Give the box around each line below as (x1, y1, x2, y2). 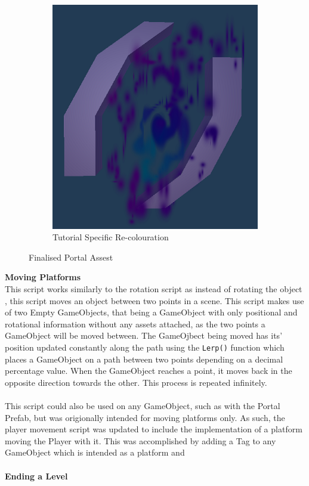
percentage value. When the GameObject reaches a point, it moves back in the (5, 364, 292, 377)
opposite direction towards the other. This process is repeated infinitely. (5, 376, 267, 388)
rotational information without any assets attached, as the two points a (5, 317, 265, 330)
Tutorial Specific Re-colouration (52, 231, 169, 243)
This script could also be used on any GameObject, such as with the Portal (5, 399, 280, 411)
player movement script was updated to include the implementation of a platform (5, 423, 302, 435)
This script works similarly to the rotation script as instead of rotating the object (5, 282, 302, 295)
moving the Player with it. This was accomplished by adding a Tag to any (5, 434, 276, 447)
